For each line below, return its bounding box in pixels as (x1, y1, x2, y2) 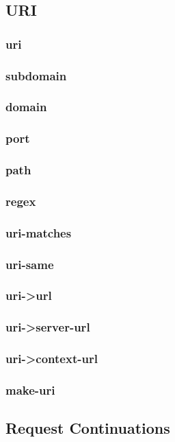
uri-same (5, 255, 54, 272)
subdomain (5, 67, 67, 84)
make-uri (5, 381, 55, 398)
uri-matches (5, 224, 72, 241)
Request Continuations (5, 417, 170, 439)
